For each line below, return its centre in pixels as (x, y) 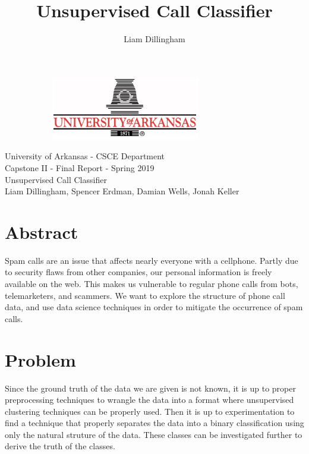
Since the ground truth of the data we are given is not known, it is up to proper (150, 388)
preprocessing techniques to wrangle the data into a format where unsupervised (149, 400)
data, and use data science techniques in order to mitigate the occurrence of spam (154, 307)
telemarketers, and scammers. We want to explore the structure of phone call (145, 295)
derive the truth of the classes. (60, 446)
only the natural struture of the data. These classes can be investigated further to (154, 434)
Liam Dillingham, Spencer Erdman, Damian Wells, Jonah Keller (122, 191)
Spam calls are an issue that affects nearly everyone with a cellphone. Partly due (152, 260)
